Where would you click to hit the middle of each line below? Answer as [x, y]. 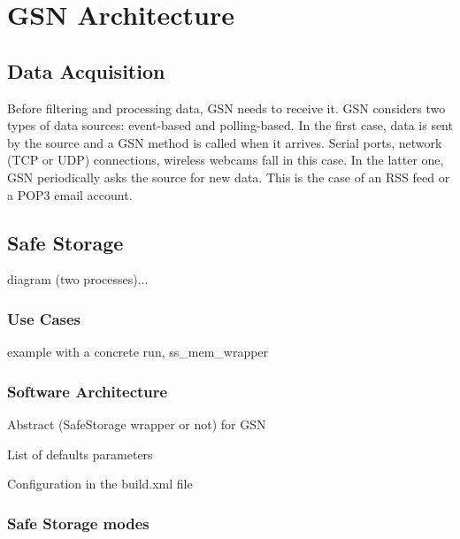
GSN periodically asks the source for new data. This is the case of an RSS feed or [229, 177]
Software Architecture [88, 391]
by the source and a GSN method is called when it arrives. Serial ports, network [225, 142]
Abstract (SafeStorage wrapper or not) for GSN [137, 423]
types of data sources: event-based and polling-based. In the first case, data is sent [230, 125]
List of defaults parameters [80, 454]
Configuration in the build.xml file [100, 484]
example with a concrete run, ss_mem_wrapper [138, 352]
